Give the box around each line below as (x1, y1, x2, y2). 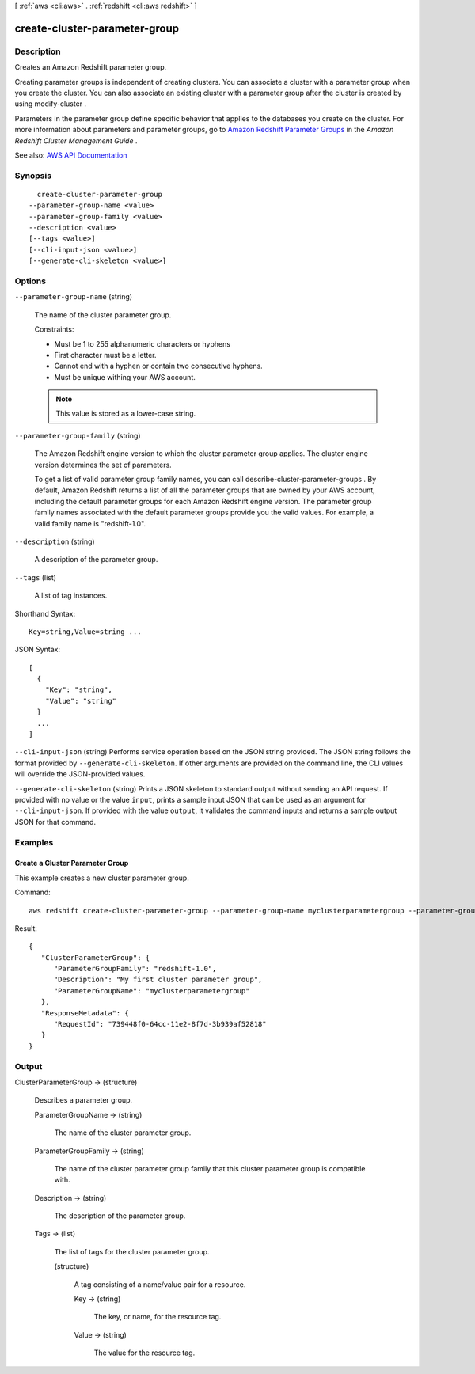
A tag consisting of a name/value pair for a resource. (74, 1279, 246, 1289)
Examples (14, 837, 54, 848)
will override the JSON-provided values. (14, 769, 146, 779)
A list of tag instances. (34, 590, 108, 601)
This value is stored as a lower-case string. (55, 408, 196, 419)
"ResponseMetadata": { (40, 1008, 130, 1017)
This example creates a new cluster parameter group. (14, 873, 189, 882)
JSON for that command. (14, 817, 97, 826)
